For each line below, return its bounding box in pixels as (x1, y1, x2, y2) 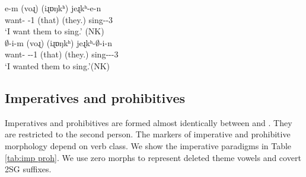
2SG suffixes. (5, 163, 52, 175)
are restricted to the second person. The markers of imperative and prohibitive (5, 128, 291, 140)
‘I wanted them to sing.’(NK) (5, 59, 110, 72)
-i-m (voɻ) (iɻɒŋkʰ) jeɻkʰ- (9, 36, 95, 49)
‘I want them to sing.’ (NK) (5, 25, 104, 37)
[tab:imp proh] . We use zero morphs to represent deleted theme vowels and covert (5, 151, 301, 163)
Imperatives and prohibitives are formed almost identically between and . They (5, 116, 292, 128)
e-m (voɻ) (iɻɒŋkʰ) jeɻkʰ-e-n (5, 2, 101, 14)
